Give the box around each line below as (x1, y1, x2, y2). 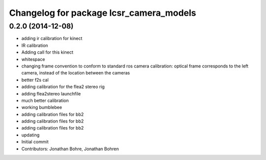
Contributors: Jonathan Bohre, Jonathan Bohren (21, 146, 119, 152)
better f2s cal (21, 77, 49, 83)
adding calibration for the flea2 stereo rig (21, 84, 105, 90)
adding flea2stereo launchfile (21, 91, 81, 96)
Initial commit (21, 139, 49, 145)
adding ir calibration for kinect (21, 35, 83, 41)
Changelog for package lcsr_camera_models (9, 7, 197, 18)
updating (21, 132, 40, 138)
